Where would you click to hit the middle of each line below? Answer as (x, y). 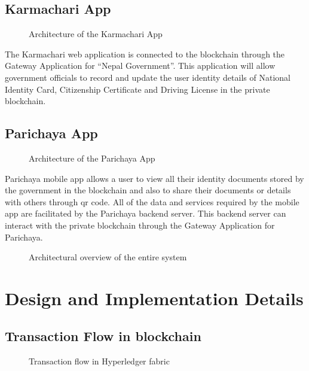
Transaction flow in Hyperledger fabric (99, 361)
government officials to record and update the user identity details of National (148, 77)
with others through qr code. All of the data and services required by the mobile (152, 201)
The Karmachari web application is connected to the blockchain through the (145, 54)
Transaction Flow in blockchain (103, 336)
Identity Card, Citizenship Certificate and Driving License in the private (137, 89)
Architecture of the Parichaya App (92, 158)
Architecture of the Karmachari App (96, 34)
